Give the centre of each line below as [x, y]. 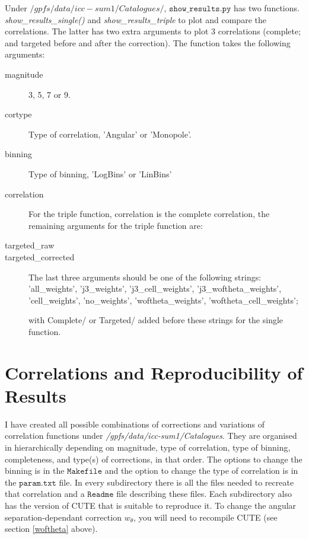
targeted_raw [30, 245]
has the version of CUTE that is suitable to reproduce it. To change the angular [151, 505]
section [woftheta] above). [51, 529]
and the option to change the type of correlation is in [201, 471]
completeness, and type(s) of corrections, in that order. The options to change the [154, 459]
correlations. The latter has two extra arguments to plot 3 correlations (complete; [153, 31]
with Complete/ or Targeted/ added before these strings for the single [156, 320]
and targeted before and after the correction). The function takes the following [148, 42]
